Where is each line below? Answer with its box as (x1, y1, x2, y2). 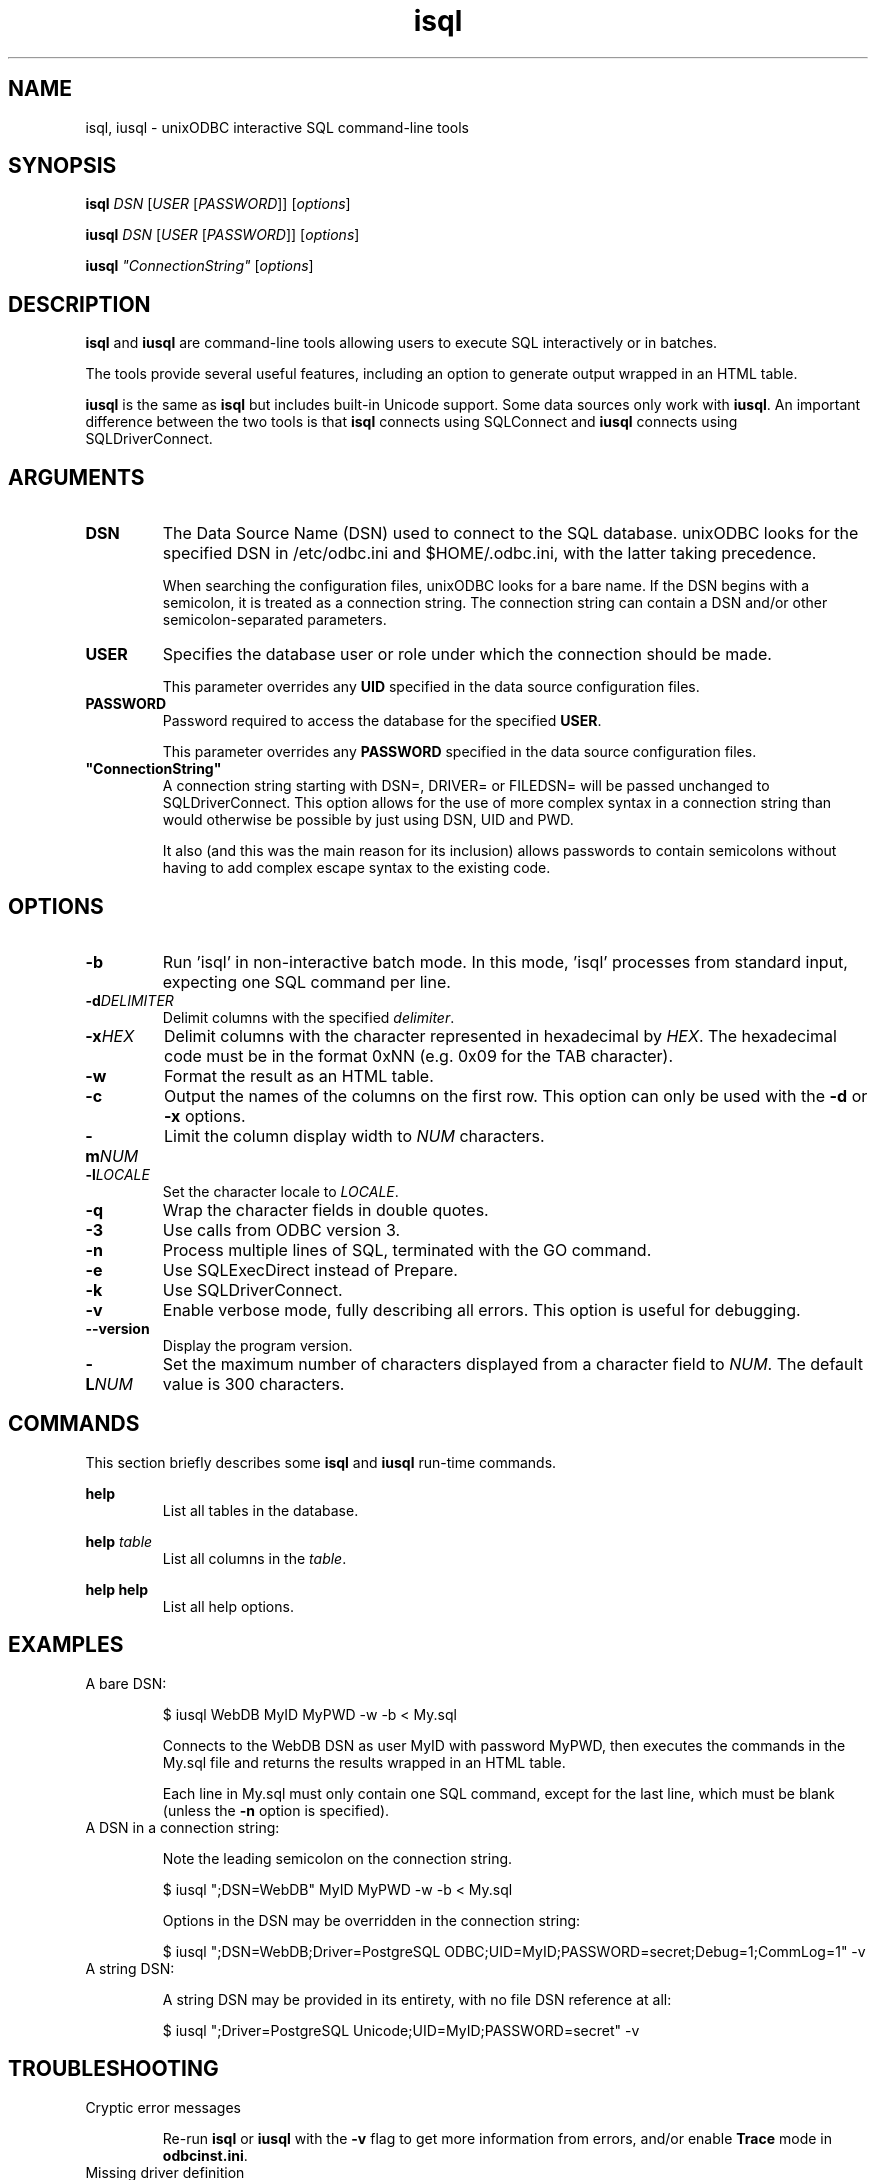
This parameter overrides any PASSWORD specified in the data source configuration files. (162, 743, 757, 761)
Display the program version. (162, 1336, 353, 1354)
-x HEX (85, 1025, 135, 1046)
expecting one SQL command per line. (162, 971, 451, 992)
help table (85, 1532, 153, 1550)
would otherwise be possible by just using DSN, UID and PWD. (162, 811, 574, 829)
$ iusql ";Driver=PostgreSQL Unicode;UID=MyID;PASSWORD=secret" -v (162, 2021, 640, 2039)
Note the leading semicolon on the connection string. (162, 1849, 513, 1867)
